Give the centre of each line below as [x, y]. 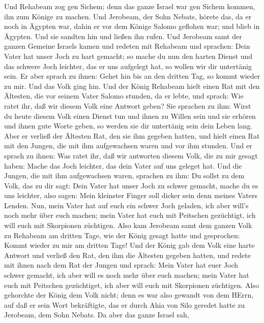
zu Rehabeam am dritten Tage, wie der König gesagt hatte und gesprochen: [122, 235]
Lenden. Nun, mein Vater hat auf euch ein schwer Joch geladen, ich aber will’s [126, 205]
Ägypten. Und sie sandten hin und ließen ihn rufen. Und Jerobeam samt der [123, 36]
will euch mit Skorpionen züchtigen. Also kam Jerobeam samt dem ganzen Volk [128, 225]
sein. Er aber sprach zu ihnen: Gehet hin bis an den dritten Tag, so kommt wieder [132, 76]
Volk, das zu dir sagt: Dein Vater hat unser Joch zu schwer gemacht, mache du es [131, 185]
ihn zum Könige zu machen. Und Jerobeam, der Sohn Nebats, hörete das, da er [128, 16]
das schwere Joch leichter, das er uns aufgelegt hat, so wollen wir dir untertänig [128, 66]
